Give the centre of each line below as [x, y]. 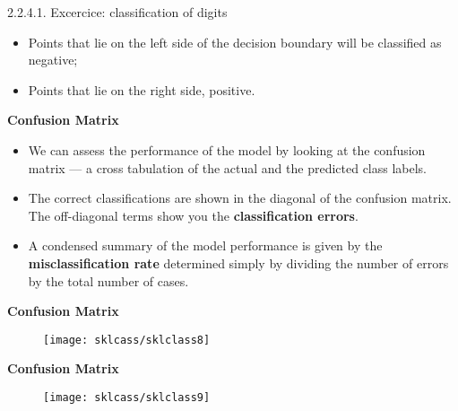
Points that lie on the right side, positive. [142, 89]
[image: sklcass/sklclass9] [127, 397]
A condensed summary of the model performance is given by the [205, 245]
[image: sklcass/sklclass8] [127, 340]
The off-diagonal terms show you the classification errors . [193, 215]
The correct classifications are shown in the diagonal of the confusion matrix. [240, 198]
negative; [53, 60]
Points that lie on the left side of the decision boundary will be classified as [235, 42]
